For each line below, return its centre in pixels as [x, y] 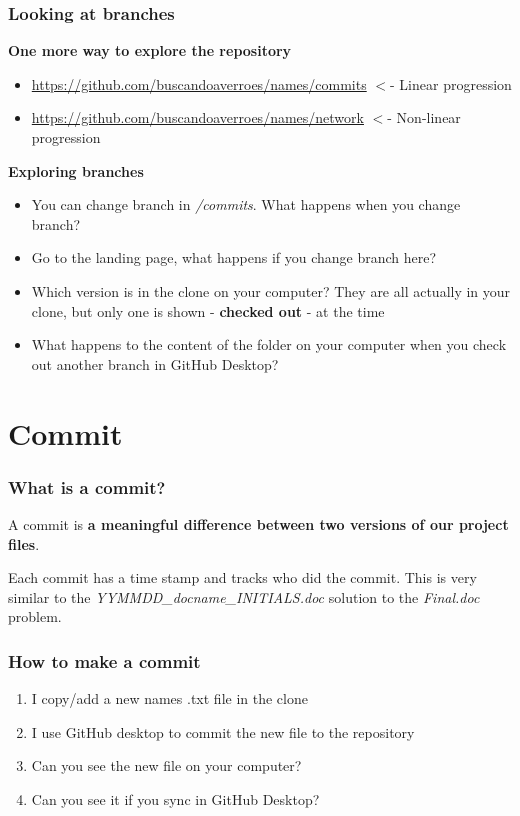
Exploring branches [76, 170]
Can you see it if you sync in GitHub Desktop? [175, 798]
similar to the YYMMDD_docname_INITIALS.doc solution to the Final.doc [244, 596]
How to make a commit [104, 660]
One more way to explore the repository [150, 50]
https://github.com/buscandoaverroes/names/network [197, 117]
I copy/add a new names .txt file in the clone [169, 698]
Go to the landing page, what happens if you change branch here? [234, 257]
